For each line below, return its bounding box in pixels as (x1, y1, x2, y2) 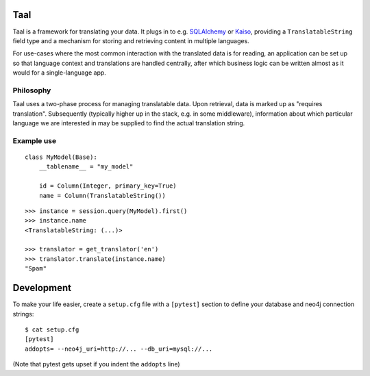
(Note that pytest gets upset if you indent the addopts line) (12, 360, 181, 368)
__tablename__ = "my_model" (38, 163, 134, 171)
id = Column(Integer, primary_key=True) (38, 182, 177, 190)
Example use (12, 136, 57, 145)
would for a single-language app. (12, 68, 106, 77)
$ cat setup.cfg (25, 325, 79, 334)
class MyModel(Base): (25, 153, 97, 161)
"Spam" (25, 264, 47, 273)
